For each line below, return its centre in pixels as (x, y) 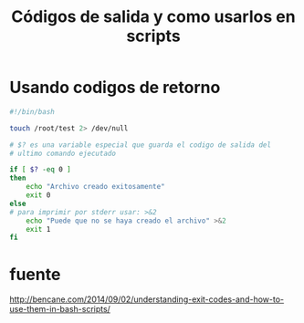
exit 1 (38, 229)
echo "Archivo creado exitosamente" (96, 187)
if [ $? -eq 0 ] (40, 170)
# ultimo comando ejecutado (63, 153)
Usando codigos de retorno (115, 88)
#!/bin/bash (32, 111)
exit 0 (38, 195)
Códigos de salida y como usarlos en (153, 17)
